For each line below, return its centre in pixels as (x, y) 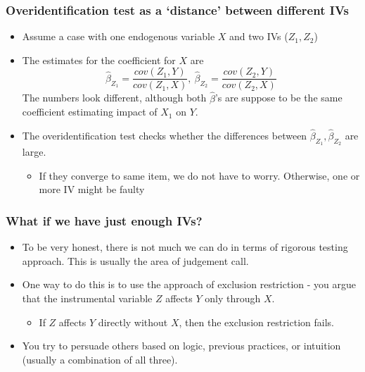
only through (233, 298)
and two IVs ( (259, 36)
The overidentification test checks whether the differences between (165, 136)
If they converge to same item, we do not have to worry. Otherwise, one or (199, 175)
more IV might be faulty (92, 189)
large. (34, 152)
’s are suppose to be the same (278, 98)
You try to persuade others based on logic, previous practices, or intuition (181, 346)
